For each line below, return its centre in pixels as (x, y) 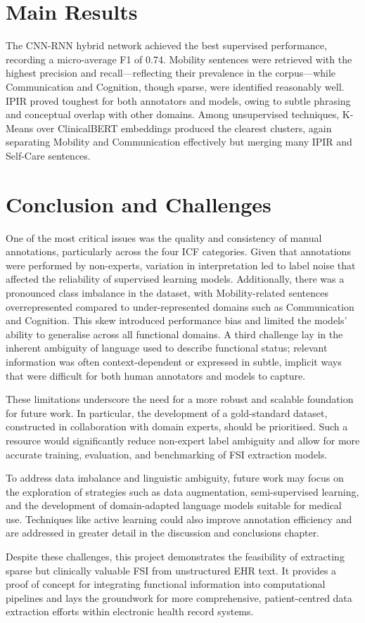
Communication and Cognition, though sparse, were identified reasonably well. (175, 86)
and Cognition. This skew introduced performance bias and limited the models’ (177, 320)
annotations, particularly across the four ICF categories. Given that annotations (178, 251)
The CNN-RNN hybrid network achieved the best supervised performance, (166, 45)
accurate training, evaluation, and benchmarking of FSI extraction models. (167, 454)
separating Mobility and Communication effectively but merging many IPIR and (179, 142)
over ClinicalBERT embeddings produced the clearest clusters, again (184, 128)
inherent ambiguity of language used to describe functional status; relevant (167, 348)
